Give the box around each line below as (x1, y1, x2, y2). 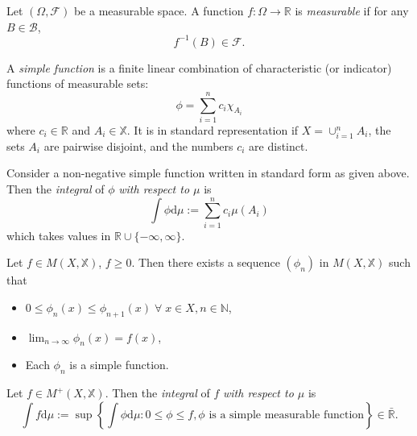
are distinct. (249, 137, 308, 154)
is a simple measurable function (208, 409, 365, 421)
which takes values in (6, 226, 111, 243)
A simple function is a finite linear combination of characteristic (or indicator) (6, 59, 392, 76)
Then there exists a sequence (138, 254, 280, 271)
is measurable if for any (295, 2, 409, 19)
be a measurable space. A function (73, 2, 244, 19)
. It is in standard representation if (126, 122, 299, 138)
